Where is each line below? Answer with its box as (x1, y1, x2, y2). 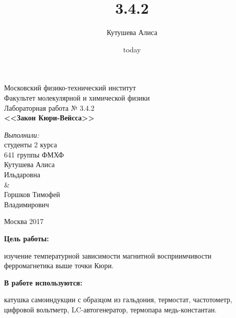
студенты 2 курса (4, 139, 57, 150)
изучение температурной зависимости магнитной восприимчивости (4, 250, 212, 261)
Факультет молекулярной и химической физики (4, 92, 150, 103)
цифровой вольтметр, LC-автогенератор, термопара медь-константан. (4, 304, 217, 314)
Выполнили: (4, 129, 40, 140)
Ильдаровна (4, 169, 41, 180)
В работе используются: (4, 277, 83, 288)
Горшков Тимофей (4, 189, 60, 200)
